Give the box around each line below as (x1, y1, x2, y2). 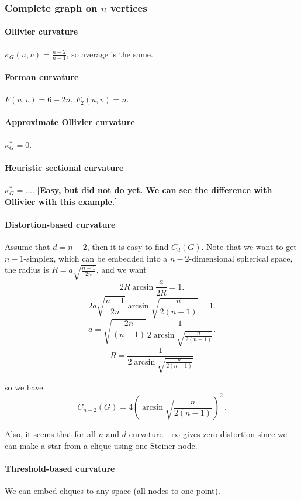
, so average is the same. (66, 47, 153, 60)
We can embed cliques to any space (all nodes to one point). (5, 485, 220, 497)
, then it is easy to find (87, 241, 169, 253)
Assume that (5, 241, 50, 253)
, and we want (96, 263, 147, 276)
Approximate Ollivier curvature (5, 116, 135, 128)
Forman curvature (5, 71, 79, 83)
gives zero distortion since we (182, 428, 287, 440)
